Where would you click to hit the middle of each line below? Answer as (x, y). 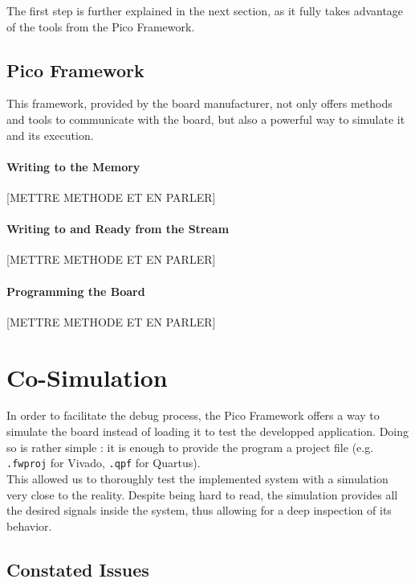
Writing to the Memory (73, 166)
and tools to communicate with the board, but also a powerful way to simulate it (206, 119)
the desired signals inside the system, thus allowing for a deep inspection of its (199, 510)
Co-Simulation (87, 377)
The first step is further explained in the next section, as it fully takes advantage (205, 10)
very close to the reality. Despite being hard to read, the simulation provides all (202, 494)
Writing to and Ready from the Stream (118, 229)
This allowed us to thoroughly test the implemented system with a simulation (197, 478)
